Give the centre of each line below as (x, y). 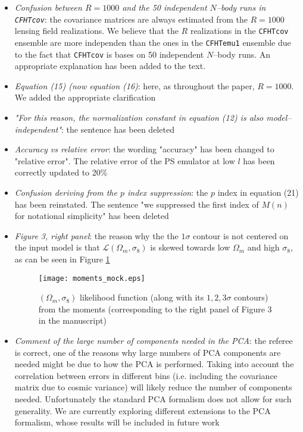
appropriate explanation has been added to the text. (110, 66)
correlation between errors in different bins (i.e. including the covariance (146, 375)
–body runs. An (242, 54)
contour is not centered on (241, 235)
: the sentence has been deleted (118, 129)
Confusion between (48, 7)
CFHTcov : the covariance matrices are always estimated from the (131, 19)
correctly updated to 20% (61, 172)
